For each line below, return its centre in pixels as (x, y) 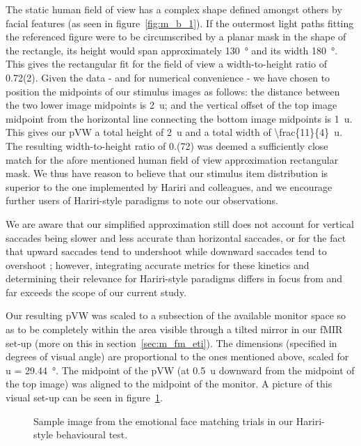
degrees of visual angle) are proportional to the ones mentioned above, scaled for (177, 356)
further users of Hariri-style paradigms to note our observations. (142, 200)
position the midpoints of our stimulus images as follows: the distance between (173, 91)
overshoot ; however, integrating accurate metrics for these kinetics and (158, 264)
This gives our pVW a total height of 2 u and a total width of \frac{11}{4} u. (174, 132)
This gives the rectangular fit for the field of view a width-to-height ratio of (166, 64)
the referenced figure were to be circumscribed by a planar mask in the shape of (176, 37)
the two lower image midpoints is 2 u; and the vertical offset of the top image (171, 105)
